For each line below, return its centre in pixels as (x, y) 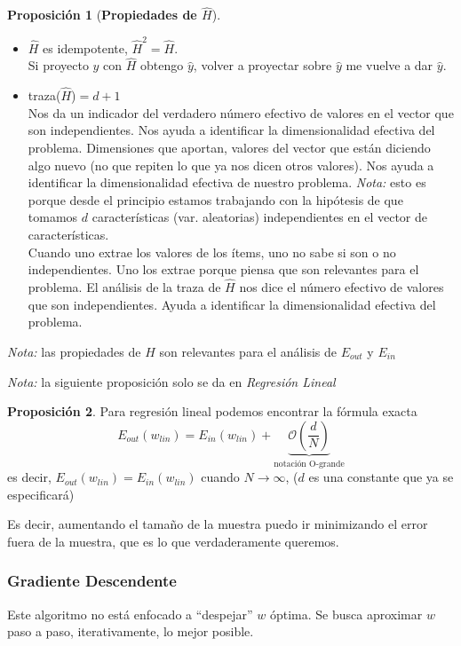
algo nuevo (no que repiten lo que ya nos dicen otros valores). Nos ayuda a (231, 165)
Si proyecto (58, 65)
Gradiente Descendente (92, 581)
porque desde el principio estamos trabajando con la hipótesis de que (215, 199)
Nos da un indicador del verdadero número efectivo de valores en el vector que (241, 112)
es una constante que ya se (381, 477)
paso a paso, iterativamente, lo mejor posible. (131, 631)
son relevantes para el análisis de (248, 351)
